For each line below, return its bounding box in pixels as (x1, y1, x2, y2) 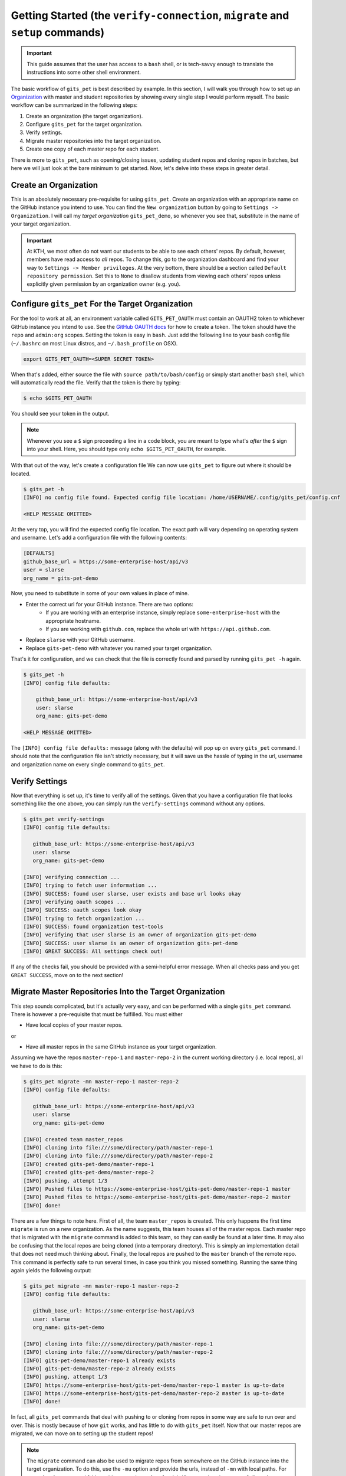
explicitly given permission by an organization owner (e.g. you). (27, 280, 181, 288)
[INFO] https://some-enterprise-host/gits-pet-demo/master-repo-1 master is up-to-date (23, 1382, 285, 1389)
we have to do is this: (11, 1062, 63, 1069)
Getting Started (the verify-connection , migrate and (11, 9, 289, 22)
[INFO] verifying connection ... (23, 874, 120, 880)
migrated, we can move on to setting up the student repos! (11, 1430, 153, 1437)
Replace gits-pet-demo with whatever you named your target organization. (25, 644, 213, 652)
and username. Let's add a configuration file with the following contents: (11, 534, 187, 541)
